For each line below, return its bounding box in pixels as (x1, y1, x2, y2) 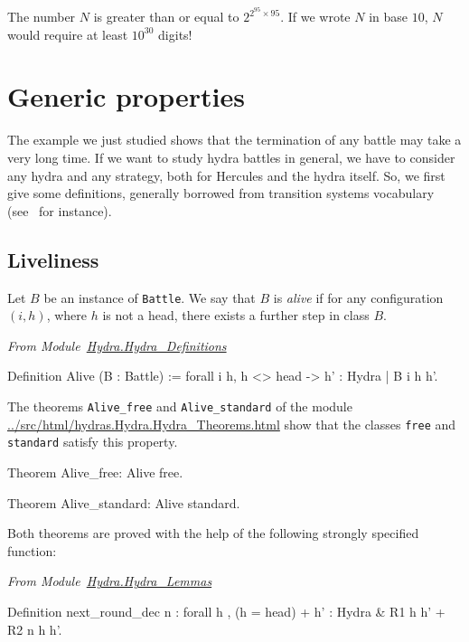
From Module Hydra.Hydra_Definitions (7, 335, 227, 354)
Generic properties (7, 78, 245, 115)
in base (369, 7, 408, 26)
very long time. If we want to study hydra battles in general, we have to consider (7, 147, 455, 166)
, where (46, 306, 87, 325)
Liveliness (7, 245, 99, 273)
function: (7, 541, 57, 560)
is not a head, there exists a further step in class (102, 306, 370, 325)
